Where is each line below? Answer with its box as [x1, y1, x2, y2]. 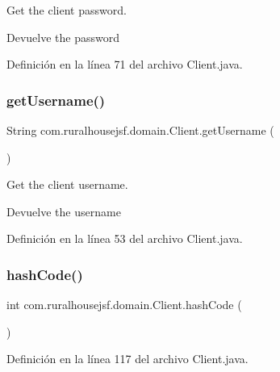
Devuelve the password [6, 28, 119, 45]
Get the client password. [6, 2, 127, 18]
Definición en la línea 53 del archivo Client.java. [6, 230, 243, 247]
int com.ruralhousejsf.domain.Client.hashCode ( [6, 296, 242, 313]
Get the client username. [6, 176, 128, 193]
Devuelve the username [6, 203, 121, 219]
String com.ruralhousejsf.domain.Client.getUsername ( [6, 122, 274, 138]
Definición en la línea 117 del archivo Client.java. [6, 350, 249, 367]
